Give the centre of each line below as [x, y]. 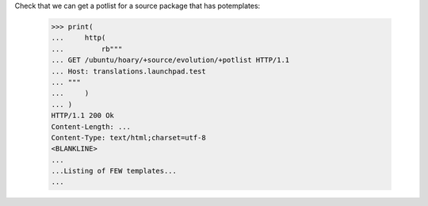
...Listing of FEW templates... [114, 171]
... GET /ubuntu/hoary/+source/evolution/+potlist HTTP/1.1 [170, 60]
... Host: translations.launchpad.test [128, 71]
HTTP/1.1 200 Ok [83, 116]
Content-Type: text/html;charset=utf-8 [128, 137]
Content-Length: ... [91, 126]
